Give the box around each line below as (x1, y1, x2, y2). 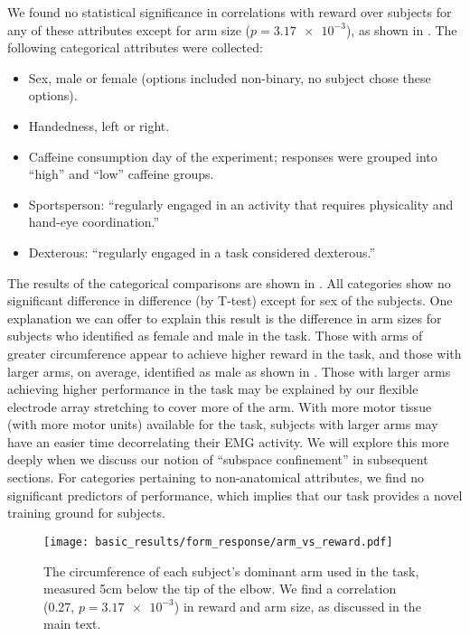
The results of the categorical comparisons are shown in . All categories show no (7, 273, 451, 292)
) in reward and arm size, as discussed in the (174, 596, 421, 615)
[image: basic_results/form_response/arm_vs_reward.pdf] (43, 535, 393, 548)
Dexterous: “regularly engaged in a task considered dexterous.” (28, 242, 376, 261)
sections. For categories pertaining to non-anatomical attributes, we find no (7, 468, 425, 487)
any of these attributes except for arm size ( (7, 20, 251, 39)
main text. (43, 614, 101, 633)
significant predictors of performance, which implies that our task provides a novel (7, 485, 463, 504)
